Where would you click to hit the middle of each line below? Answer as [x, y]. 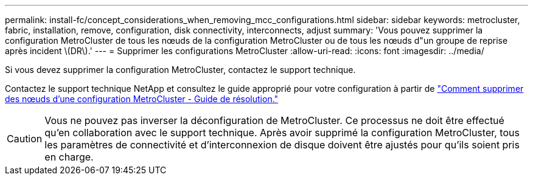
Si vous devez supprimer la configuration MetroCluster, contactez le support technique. [180, 70]
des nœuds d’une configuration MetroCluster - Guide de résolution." [142, 99]
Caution [25, 139]
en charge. [69, 157]
